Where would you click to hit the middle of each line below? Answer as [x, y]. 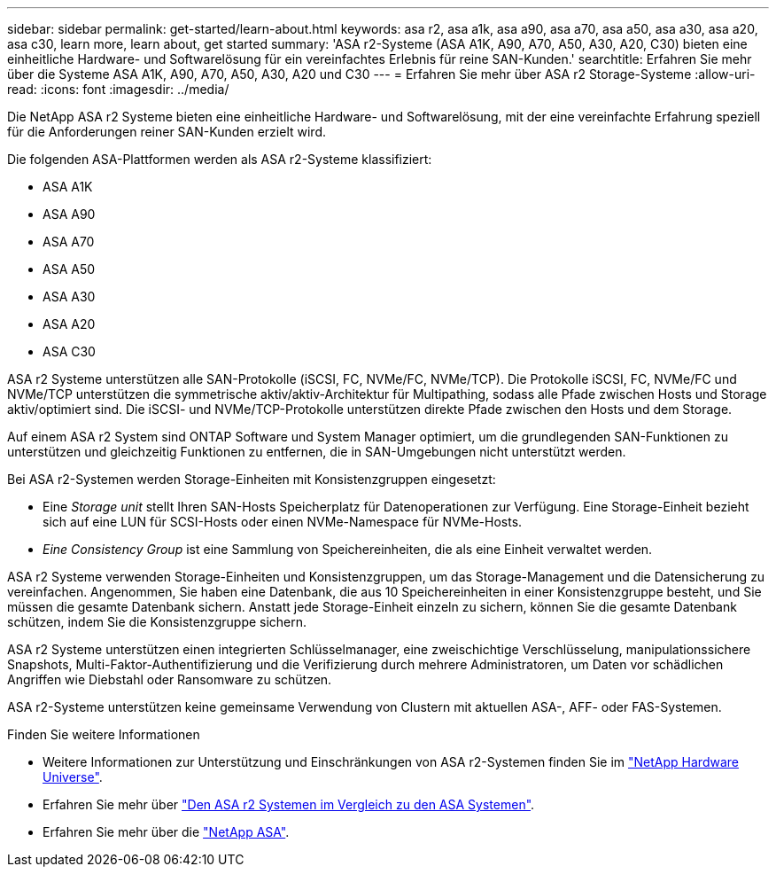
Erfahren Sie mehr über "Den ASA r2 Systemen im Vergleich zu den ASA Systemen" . [289, 804]
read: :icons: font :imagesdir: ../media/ [118, 89]
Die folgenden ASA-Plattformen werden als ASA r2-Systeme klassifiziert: [220, 159]
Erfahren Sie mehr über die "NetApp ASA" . [166, 832]
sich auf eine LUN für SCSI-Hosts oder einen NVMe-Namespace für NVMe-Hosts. [283, 522]
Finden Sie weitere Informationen [104, 734]
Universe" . [73, 777]
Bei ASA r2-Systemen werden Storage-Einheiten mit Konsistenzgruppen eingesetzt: [252, 479]
